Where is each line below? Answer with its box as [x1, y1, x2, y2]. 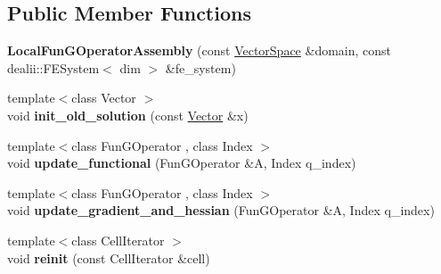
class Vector [71, 88, 136, 107]
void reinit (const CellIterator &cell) [7, 248, 210, 267]
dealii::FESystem [7, 58, 100, 77]
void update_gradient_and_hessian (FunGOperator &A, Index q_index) [7, 201, 435, 220]
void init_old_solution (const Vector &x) [7, 105, 249, 124]
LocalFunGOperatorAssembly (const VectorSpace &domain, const [7, 41, 392, 60]
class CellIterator [71, 230, 165, 249]
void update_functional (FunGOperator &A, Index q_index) [7, 154, 356, 172]
